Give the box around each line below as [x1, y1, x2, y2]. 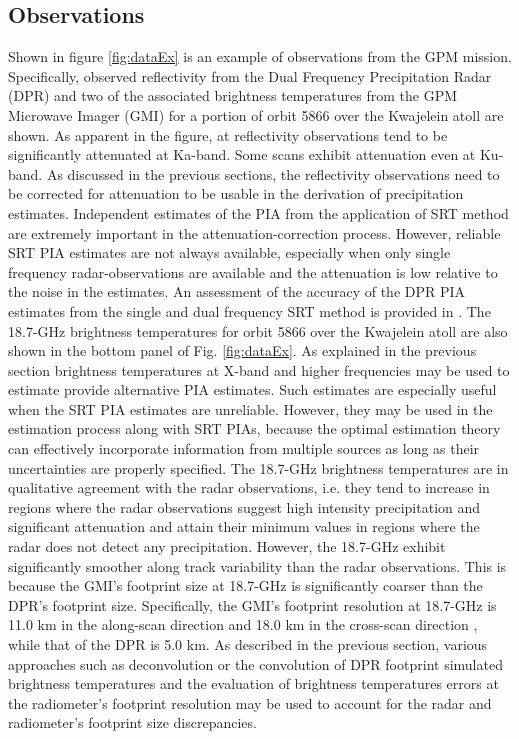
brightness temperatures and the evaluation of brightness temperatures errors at [8, 673, 499, 694]
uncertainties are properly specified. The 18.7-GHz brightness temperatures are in [8, 457, 509, 478]
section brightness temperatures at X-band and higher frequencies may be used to [8, 359, 510, 380]
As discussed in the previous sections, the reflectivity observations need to [46, 163, 500, 184]
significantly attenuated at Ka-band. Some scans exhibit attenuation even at [8, 144, 476, 165]
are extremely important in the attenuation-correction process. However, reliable [8, 222, 501, 243]
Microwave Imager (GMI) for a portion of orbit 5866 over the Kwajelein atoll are [8, 104, 504, 125]
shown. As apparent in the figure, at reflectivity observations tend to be [8, 124, 448, 145]
